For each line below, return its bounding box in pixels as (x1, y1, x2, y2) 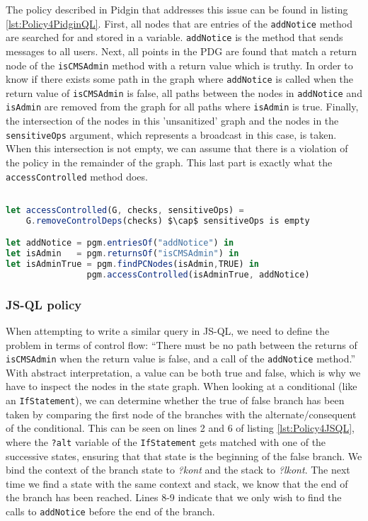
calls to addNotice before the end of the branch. (6, 503, 215, 518)
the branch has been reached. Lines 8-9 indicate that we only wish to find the (6, 490, 342, 505)
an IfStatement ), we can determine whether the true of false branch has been (6, 393, 345, 408)
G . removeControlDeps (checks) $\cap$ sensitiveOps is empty (25, 215, 310, 226)
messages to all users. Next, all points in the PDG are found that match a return (6, 43, 357, 58)
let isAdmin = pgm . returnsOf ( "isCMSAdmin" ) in (6, 248, 239, 259)
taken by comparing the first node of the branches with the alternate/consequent (6, 406, 357, 421)
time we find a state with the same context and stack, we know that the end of (6, 476, 348, 491)
